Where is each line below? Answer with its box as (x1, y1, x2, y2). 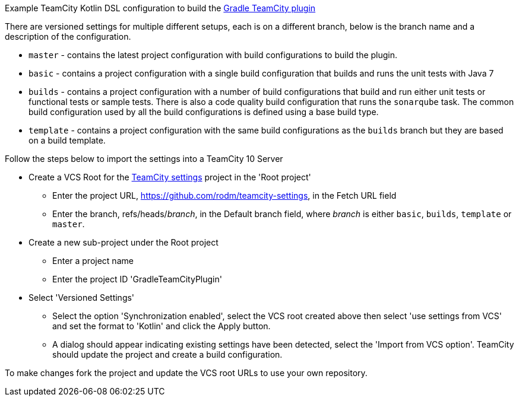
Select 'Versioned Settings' (29, 292, 135, 303)
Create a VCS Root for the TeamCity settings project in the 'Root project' (29, 172, 311, 182)
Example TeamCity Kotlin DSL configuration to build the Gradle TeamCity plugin (5, 3, 316, 13)
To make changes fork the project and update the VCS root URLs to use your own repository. (5, 368, 368, 378)
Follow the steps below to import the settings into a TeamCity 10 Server (5, 154, 283, 164)
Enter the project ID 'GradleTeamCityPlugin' (52, 274, 222, 284)
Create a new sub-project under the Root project (29, 237, 219, 247)
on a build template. (29, 135, 106, 145)
